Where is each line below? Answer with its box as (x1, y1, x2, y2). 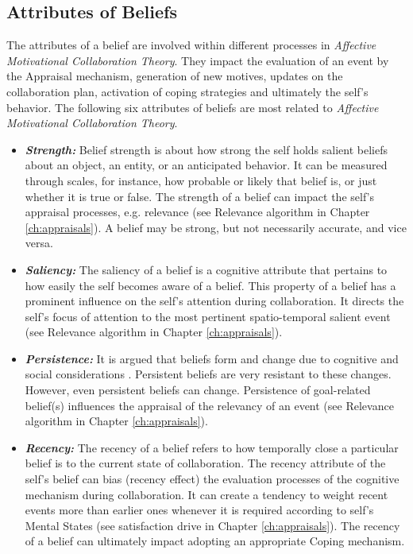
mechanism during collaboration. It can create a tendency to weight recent (25, 486, 388, 502)
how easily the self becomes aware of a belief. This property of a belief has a (25, 277, 396, 293)
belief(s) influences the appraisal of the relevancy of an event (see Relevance (25, 397, 394, 413)
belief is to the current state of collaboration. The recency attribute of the (25, 455, 386, 471)
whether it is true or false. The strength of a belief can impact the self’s (25, 188, 374, 204)
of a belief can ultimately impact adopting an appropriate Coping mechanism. (25, 533, 405, 549)
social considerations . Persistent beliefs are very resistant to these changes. (25, 366, 392, 382)
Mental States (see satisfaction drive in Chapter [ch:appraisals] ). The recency (25, 517, 400, 533)
